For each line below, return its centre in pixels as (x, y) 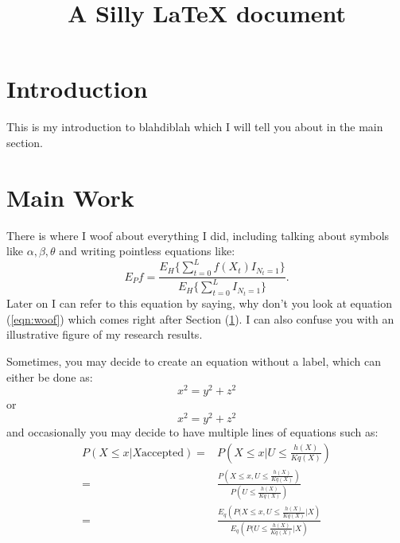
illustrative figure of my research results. (105, 334)
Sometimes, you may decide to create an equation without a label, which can (194, 361)
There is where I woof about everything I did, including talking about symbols (198, 235)
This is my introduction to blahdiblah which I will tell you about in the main (195, 127)
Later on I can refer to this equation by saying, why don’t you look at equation (200, 303)
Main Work (70, 197)
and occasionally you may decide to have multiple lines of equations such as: (192, 432)
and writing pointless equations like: (147, 251)
